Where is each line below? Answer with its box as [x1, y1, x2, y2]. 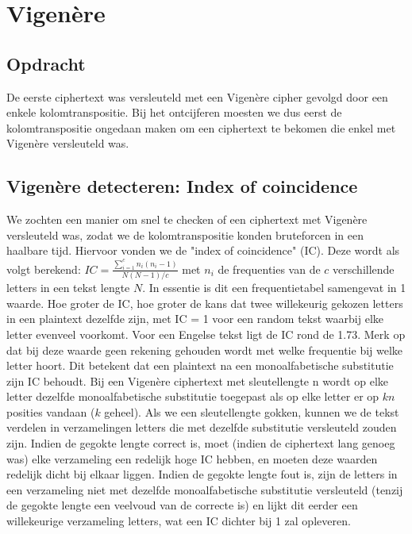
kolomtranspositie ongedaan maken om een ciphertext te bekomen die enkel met [6, 119, 396, 136]
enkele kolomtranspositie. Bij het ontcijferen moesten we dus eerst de [6, 104, 342, 121]
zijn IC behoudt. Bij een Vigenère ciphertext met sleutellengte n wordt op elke [6, 372, 389, 389]
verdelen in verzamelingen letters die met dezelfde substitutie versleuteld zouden [6, 419, 397, 436]
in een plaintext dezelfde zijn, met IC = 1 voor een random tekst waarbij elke [6, 310, 383, 327]
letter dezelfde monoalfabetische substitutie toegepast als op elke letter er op [6, 388, 379, 405]
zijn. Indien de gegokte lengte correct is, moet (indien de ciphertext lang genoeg [6, 435, 395, 451]
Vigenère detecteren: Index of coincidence [6, 174, 358, 198]
